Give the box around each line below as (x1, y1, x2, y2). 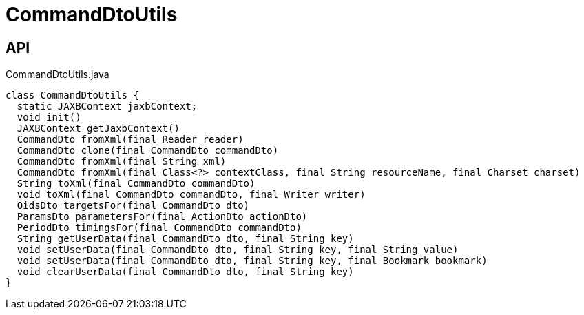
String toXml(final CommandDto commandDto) (17, 178, 255, 190)
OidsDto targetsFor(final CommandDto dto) (17, 200, 250, 212)
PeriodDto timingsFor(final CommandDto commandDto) (17, 222, 302, 234)
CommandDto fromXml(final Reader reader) (17, 134, 244, 145)
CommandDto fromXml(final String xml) (17, 156, 227, 167)
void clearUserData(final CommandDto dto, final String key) (17, 266, 354, 278)
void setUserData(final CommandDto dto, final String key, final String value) (17, 244, 459, 256)
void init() (17, 112, 81, 123)
